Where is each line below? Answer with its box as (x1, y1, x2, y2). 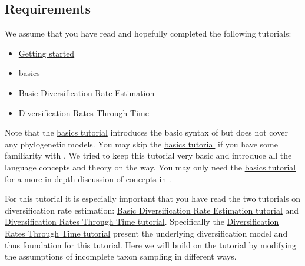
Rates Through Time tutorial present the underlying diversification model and (5, 226, 288, 239)
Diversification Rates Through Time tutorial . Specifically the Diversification (5, 215, 279, 228)
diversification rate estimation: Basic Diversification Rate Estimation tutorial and (5, 203, 299, 216)
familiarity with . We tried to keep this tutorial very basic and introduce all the (5, 149, 292, 162)
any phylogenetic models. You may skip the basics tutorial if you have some (5, 137, 278, 150)
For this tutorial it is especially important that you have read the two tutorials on (5, 192, 300, 205)
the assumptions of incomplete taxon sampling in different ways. (5, 250, 237, 262)
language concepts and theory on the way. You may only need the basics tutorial (5, 160, 296, 173)
